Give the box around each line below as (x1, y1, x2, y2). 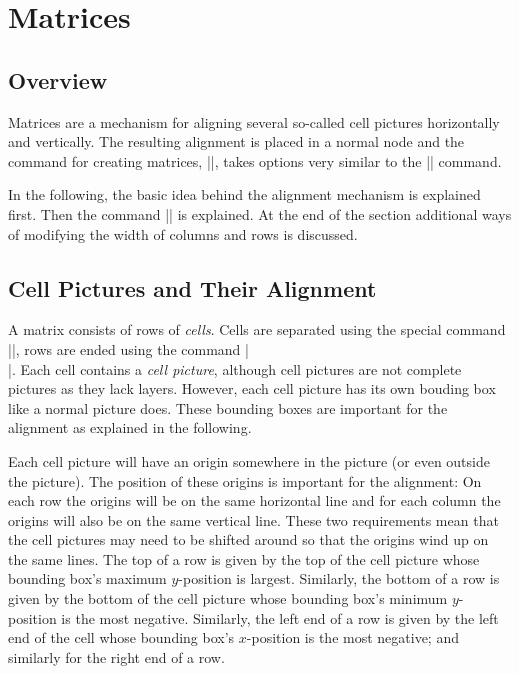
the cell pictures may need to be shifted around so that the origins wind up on (8, 529, 489, 550)
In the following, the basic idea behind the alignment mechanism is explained (8, 184, 481, 205)
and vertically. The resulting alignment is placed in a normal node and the (8, 131, 465, 152)
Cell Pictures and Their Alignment (8, 272, 377, 303)
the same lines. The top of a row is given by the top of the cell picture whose (8, 548, 480, 569)
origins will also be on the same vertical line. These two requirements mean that (8, 509, 499, 530)
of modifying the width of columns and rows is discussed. (8, 223, 358, 244)
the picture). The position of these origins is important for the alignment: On (8, 470, 482, 491)
